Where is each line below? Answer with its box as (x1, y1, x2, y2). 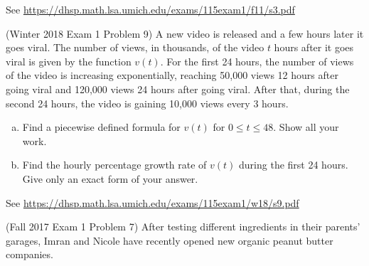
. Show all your (273, 119, 339, 134)
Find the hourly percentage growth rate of (22, 157, 207, 172)
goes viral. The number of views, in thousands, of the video (6, 40, 264, 55)
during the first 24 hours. (239, 157, 348, 172)
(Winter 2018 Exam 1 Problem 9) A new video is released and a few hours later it (6, 26, 364, 41)
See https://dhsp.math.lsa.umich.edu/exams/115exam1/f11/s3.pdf (6, 2, 295, 16)
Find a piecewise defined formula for (22, 119, 181, 134)
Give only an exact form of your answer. (22, 171, 198, 186)
